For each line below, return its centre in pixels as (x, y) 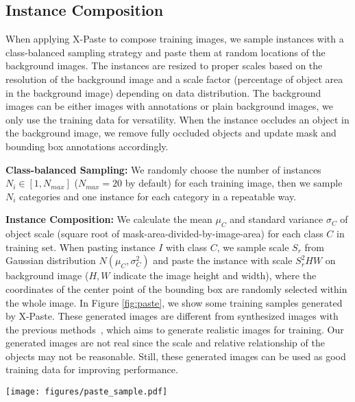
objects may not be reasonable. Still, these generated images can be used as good (176, 356)
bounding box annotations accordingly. (87, 146)
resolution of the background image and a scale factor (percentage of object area (174, 79)
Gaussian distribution (51, 260)
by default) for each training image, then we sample (234, 183)
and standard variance (277, 219)
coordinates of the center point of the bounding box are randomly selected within (176, 288)
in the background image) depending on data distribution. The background (163, 92)
